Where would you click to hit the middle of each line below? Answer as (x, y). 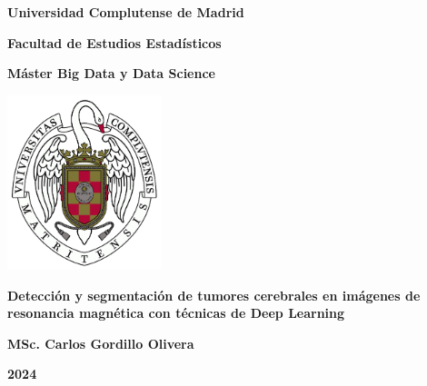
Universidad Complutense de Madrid (126, 12)
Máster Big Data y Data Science (111, 73)
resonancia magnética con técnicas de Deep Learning (176, 313)
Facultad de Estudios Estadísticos (114, 42)
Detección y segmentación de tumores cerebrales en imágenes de (214, 295)
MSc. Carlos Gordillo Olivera (101, 343)
